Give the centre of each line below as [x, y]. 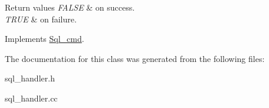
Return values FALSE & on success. [70, 7]
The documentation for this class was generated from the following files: [135, 58]
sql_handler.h [30, 78]
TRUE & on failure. [41, 19]
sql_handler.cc [31, 98]
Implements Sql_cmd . [45, 39]
